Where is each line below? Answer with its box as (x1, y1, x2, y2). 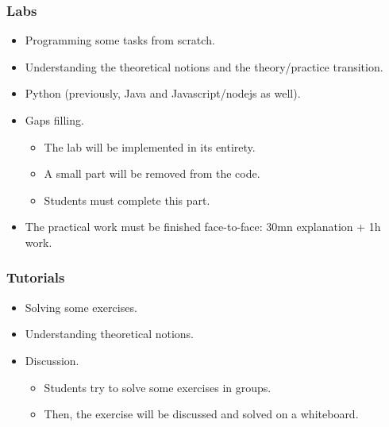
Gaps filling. (25, 112, 84, 128)
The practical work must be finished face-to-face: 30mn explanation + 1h (25, 218, 381, 235)
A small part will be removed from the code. (44, 165, 260, 182)
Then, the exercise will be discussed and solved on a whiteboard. (44, 406, 359, 422)
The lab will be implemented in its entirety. (44, 138, 256, 155)
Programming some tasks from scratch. (25, 32, 215, 48)
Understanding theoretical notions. (25, 325, 194, 342)
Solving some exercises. (25, 298, 137, 315)
